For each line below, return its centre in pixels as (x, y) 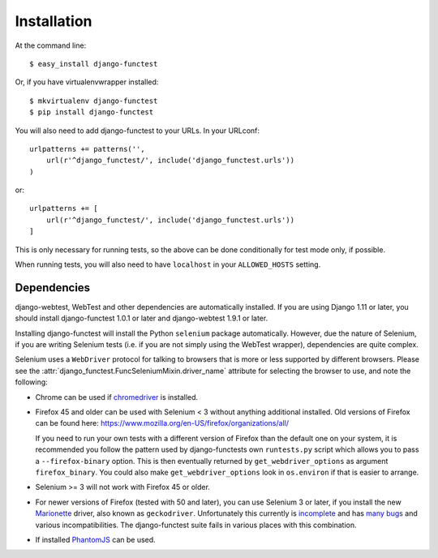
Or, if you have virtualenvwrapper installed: (87, 82)
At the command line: (51, 45)
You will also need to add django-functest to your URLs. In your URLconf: (137, 131)
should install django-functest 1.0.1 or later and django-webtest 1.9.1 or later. (142, 318)
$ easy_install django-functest (94, 64)
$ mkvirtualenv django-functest (94, 101)
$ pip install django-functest (92, 112)
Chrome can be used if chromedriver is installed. (117, 397)
